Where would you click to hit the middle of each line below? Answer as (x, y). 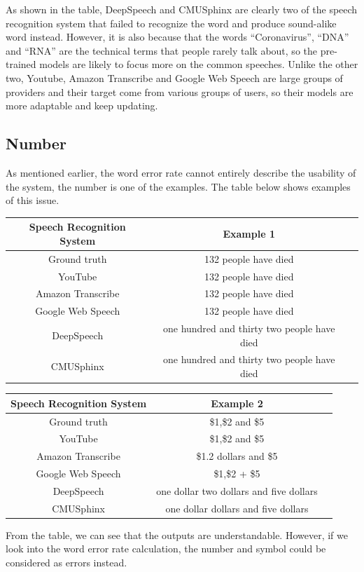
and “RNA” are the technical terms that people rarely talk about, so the (161, 50)
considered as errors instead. (66, 563)
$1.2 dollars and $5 (237, 456)
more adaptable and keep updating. (82, 105)
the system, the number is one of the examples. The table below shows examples (178, 186)
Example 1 (249, 234)
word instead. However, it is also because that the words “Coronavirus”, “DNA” (177, 37)
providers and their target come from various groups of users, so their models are (180, 91)
